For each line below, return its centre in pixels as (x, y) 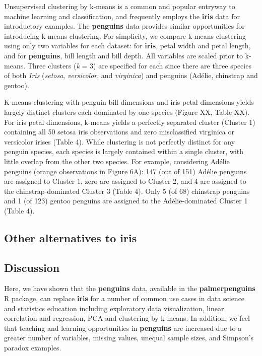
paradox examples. (33, 348)
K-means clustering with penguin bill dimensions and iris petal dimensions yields (129, 102)
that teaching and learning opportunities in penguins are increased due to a (123, 328)
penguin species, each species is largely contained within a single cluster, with (124, 151)
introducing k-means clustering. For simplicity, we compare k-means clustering (125, 35)
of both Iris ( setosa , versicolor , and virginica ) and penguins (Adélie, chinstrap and (131, 75)
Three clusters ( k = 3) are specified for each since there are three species (139, 65)
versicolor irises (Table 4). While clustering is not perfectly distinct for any (120, 141)
